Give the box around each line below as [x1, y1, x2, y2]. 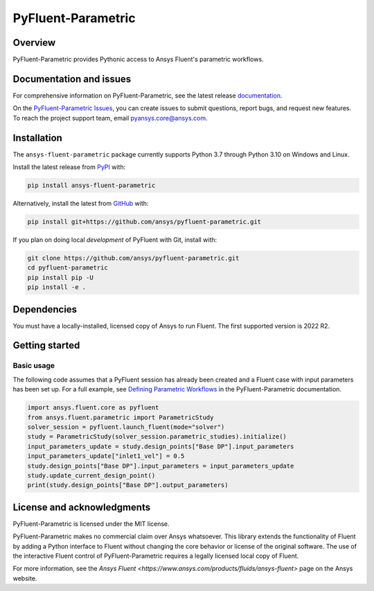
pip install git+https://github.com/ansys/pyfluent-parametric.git [27, 218, 262, 225]
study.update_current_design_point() [27, 471, 156, 479]
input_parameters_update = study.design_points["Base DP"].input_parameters [27, 442, 294, 450]
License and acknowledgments [12, 501, 151, 513]
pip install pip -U [27, 274, 93, 281]
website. [12, 574, 37, 582]
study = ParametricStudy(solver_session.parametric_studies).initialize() [27, 433, 287, 441]
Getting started [12, 339, 80, 351]
